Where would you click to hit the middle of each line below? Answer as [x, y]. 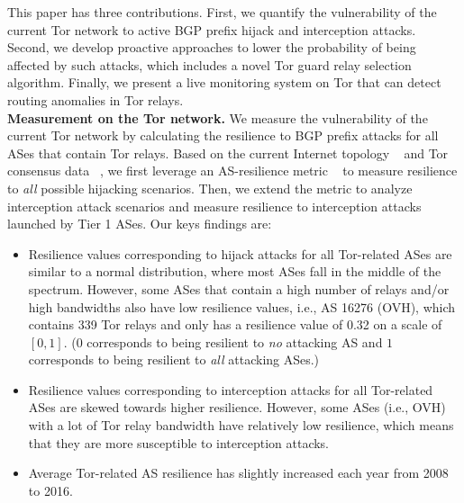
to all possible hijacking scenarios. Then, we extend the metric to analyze [210, 188]
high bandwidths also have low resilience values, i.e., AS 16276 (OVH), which [242, 306]
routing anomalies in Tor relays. [96, 99]
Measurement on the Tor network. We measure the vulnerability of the [218, 117]
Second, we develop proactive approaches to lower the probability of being [212, 47]
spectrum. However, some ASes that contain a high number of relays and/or [239, 288]
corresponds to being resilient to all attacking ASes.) [174, 359]
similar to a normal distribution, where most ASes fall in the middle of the [235, 271]
